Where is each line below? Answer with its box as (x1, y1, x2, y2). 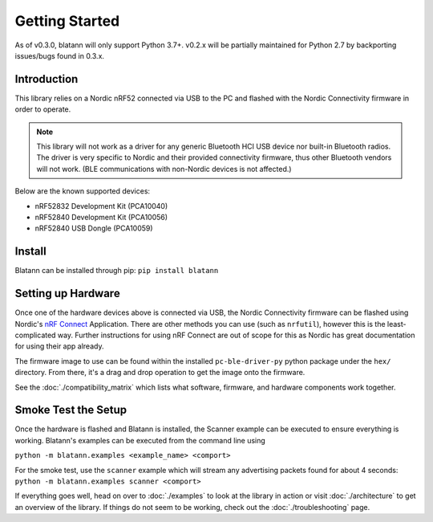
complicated (14, 330, 56, 340)
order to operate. (14, 104, 71, 114)
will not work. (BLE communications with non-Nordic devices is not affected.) (36, 164, 292, 173)
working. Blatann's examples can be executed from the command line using (14, 435, 266, 445)
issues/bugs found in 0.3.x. (14, 51, 104, 60)
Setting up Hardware (14, 287, 120, 300)
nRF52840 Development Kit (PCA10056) (34, 212, 168, 222)
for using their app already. (14, 341, 104, 351)
